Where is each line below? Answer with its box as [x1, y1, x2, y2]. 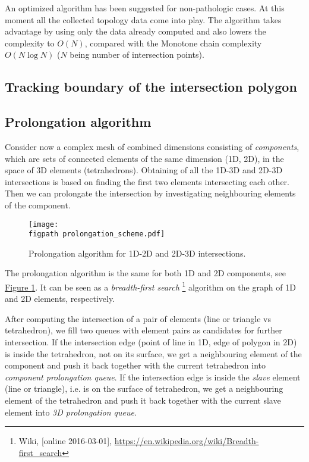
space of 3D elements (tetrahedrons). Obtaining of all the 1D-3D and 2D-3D [5, 164, 283, 176]
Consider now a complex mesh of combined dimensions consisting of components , [5, 140, 299, 152]
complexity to [5, 36, 55, 49]
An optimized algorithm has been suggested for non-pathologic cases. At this [5, 2, 285, 14]
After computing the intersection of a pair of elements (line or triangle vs [5, 312, 272, 324]
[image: [29, 220, 59, 229]
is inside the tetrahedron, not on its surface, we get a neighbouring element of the [5, 347, 302, 360]
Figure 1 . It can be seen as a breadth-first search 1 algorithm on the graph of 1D [5, 279, 296, 293]
